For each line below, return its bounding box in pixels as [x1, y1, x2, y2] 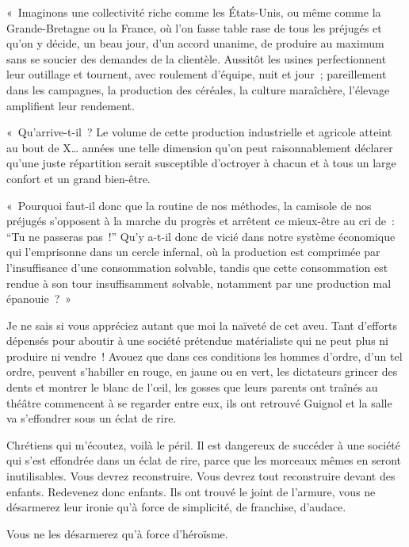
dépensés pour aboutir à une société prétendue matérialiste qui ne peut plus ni [6, 332, 389, 349]
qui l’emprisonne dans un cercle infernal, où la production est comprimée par [6, 243, 380, 260]
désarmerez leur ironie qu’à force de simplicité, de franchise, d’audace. [6, 499, 346, 515]
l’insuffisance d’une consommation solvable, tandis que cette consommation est [6, 258, 388, 275]
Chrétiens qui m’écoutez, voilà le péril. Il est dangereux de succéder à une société [6, 436, 401, 453]
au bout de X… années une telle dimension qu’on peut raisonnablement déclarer [6, 139, 393, 155]
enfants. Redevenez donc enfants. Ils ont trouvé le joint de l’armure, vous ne [6, 483, 376, 499]
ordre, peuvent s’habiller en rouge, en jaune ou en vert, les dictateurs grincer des [6, 363, 398, 380]
